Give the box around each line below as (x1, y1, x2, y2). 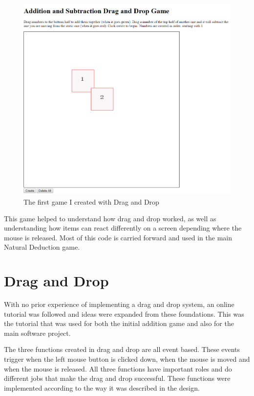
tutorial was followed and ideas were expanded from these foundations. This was (4, 308, 244, 319)
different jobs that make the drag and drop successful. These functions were (4, 373, 231, 383)
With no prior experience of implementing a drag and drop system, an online (4, 299, 234, 309)
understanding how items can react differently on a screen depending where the (4, 223, 242, 233)
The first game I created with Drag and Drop (23, 196, 159, 207)
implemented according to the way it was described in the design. (4, 382, 200, 393)
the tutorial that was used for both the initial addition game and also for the (4, 318, 234, 328)
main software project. (4, 327, 71, 338)
